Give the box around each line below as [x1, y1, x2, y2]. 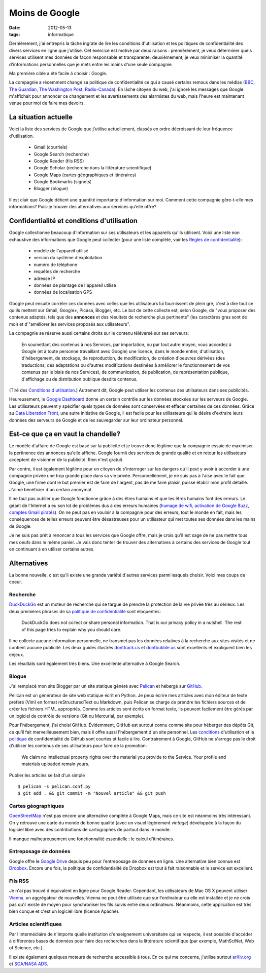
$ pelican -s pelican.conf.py [18, 783, 91, 789]
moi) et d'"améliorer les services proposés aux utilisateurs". [9, 321, 131, 327]
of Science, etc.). [9, 945, 44, 951]
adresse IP [33, 275, 56, 281]
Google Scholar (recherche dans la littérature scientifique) [33, 165, 152, 171]
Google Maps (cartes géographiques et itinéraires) [33, 172, 136, 178]
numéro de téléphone [33, 262, 77, 268]
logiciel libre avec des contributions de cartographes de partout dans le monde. [9, 827, 171, 833]
